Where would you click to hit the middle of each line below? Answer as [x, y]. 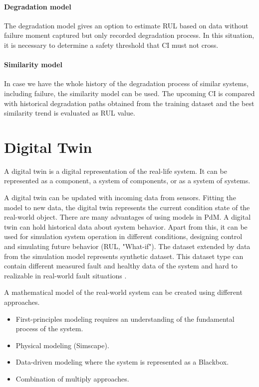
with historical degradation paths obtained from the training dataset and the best [129, 103]
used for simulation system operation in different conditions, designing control [123, 236]
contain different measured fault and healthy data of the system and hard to [121, 266]
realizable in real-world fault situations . [65, 275]
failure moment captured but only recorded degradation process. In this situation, [129, 35]
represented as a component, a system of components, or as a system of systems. [127, 181]
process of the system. [49, 328]
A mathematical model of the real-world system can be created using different [123, 292]
